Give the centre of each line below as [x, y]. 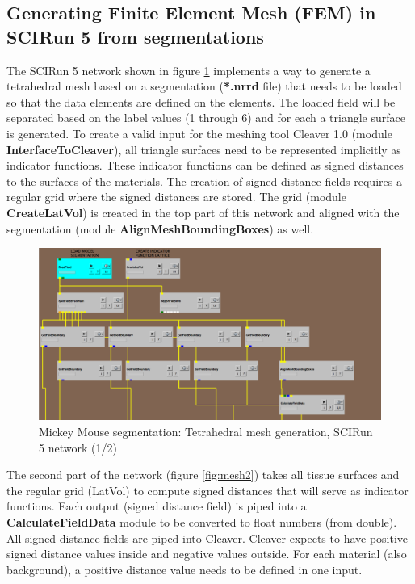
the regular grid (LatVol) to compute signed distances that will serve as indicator [207, 490]
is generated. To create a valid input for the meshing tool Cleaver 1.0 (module [199, 133]
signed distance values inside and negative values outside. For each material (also [207, 554]
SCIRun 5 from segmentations [135, 36]
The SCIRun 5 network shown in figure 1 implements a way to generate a [189, 70]
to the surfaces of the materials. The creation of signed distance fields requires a [204, 181]
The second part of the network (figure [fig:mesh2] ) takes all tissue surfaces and [203, 475]
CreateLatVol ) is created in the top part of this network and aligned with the [203, 212]
